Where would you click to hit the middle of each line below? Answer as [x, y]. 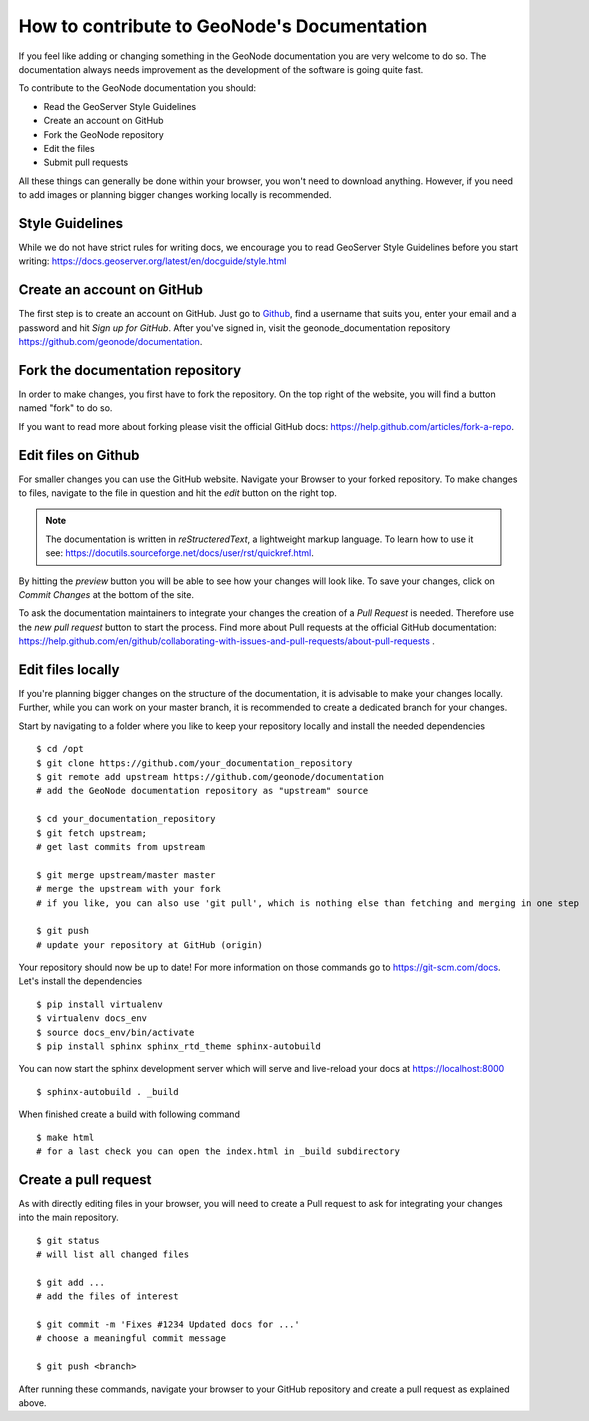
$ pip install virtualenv [100, 1004]
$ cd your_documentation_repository [126, 819]
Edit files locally [69, 669]
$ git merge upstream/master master [126, 874]
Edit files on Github [79, 455]
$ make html [65, 1137]
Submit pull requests [86, 162]
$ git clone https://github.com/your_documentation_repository [194, 763]
